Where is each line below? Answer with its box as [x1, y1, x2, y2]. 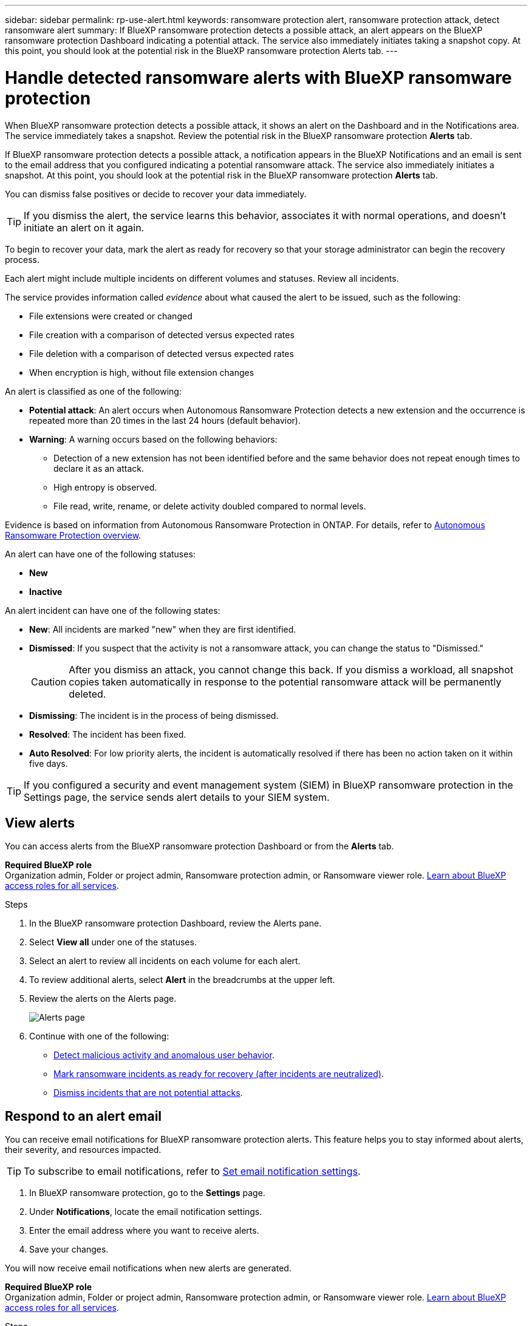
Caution [31, 675, 67, 688]
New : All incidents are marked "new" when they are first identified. [29, 624, 296, 634]
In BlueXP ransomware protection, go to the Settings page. [29, 1188, 265, 1198]
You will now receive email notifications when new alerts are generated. [5, 1263, 292, 1274]
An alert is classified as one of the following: [5, 386, 182, 396]
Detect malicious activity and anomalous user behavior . [53, 1050, 275, 1061]
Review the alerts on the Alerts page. [29, 993, 177, 1004]
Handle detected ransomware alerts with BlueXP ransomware [5, 67, 512, 88]
